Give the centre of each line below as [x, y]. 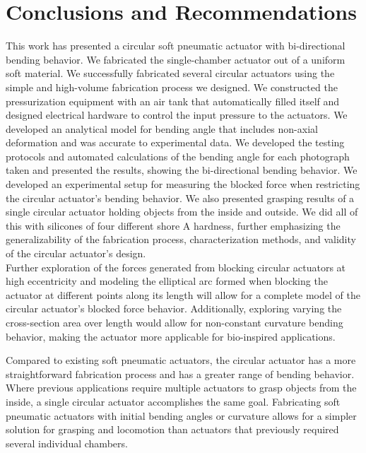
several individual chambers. [67, 443]
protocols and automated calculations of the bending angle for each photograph [178, 156]
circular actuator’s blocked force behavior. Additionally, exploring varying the [174, 308]
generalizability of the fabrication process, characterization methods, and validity [181, 239]
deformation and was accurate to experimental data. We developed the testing [175, 142]
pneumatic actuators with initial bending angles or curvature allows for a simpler [181, 415]
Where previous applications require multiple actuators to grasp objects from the [181, 388]
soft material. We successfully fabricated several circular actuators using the [170, 73]
